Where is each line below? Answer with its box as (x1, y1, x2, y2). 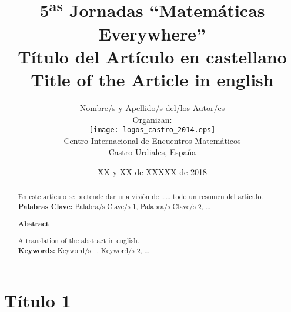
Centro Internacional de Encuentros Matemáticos (63, 134, 241, 146)
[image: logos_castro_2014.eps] (89, 126, 216, 135)
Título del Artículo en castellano (18, 44, 287, 68)
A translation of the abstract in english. (18, 236, 140, 246)
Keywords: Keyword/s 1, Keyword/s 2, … (18, 245, 149, 256)
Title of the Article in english (31, 68, 274, 92)
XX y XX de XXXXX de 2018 (98, 166, 207, 178)
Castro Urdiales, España (108, 146, 196, 158)
